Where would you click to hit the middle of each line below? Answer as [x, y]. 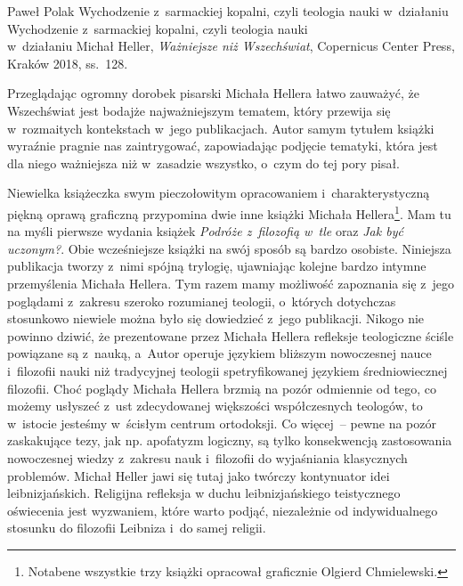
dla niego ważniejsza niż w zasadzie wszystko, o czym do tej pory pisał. [204, 163]
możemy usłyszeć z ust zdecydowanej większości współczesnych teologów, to [215, 406]
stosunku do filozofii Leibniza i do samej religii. [137, 528]
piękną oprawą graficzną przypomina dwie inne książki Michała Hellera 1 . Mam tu [229, 212]
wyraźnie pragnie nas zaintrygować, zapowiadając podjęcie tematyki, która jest [223, 146]
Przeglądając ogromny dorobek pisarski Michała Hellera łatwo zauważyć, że [213, 93]
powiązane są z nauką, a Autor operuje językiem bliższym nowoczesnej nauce [219, 353]
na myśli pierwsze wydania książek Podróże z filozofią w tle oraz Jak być [205, 231]
